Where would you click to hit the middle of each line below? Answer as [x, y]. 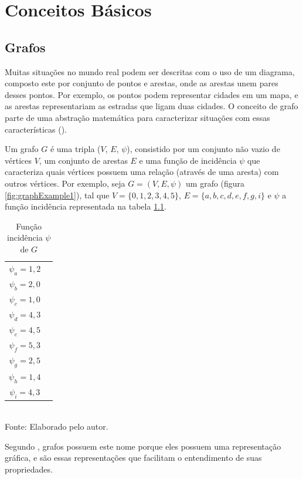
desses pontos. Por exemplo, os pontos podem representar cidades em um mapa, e [151, 94]
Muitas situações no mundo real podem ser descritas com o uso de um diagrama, [150, 71]
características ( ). [36, 129]
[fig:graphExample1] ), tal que [57, 195]
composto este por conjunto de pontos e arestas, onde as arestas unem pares [142, 83]
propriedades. [29, 469]
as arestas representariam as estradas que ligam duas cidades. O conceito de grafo [151, 106]
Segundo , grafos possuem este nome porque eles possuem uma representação [143, 446]
